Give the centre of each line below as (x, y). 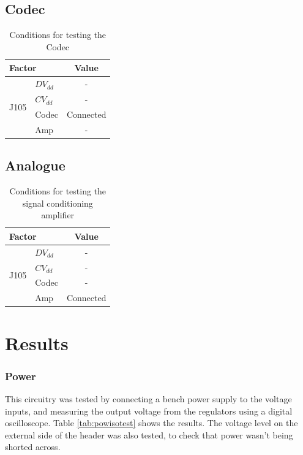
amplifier (58, 215)
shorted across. (33, 447)
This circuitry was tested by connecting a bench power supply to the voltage (148, 398)
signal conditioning (58, 203)
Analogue (35, 165)
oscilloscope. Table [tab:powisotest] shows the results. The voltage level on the (151, 423)
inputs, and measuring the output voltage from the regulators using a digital (149, 411)
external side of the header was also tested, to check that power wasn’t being (149, 434)
